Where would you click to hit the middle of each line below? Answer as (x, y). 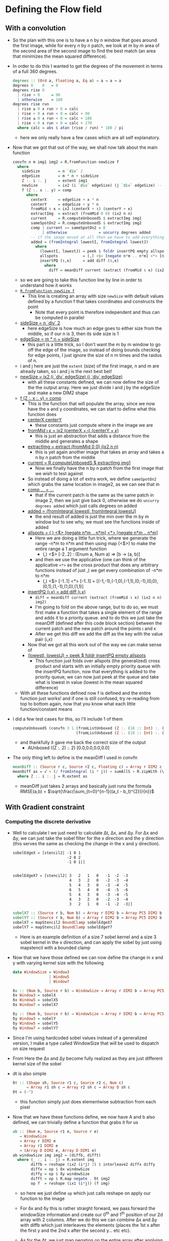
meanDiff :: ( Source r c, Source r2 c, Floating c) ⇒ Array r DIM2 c (87, 767)
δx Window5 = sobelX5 (35, 1000)
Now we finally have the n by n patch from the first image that (99, 468)
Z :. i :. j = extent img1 (55, 181)
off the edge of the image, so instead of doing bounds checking (94, 350)
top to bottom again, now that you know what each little (78, 704)
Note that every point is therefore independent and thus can (97, 312)
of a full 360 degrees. (35, 71)
